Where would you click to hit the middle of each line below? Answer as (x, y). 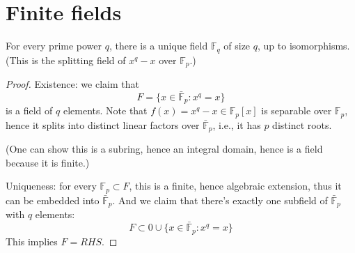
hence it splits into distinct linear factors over (103, 124)
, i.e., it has (237, 124)
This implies (32, 241)
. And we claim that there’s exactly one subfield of (220, 200)
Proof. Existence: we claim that (72, 84)
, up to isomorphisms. (303, 46)
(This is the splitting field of (66, 60)
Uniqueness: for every (51, 186)
